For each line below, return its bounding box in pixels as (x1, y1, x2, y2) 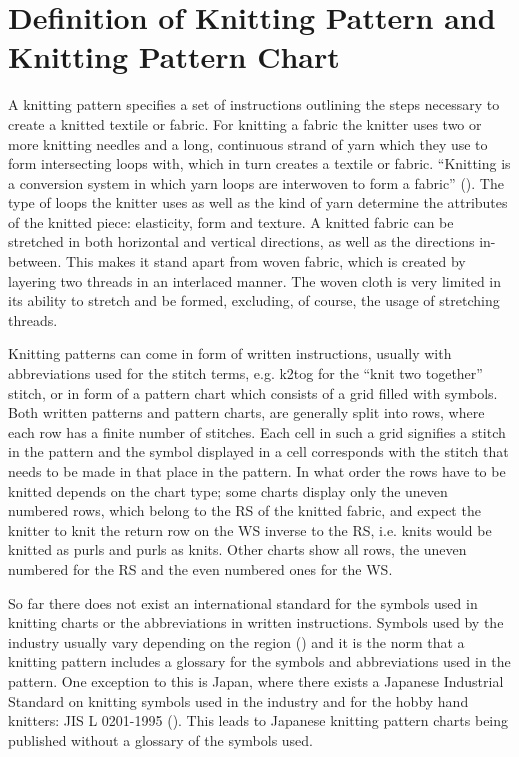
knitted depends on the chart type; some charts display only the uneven (8, 480, 448, 501)
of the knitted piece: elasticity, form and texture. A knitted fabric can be (8, 211, 454, 232)
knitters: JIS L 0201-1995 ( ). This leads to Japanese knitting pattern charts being (8, 710, 509, 731)
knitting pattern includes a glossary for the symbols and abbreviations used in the (8, 651, 511, 672)
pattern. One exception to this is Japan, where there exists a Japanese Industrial (8, 670, 504, 691)
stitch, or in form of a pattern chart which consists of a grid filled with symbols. (8, 382, 498, 403)
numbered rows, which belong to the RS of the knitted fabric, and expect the (8, 500, 481, 521)
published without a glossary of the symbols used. (8, 729, 314, 750)
